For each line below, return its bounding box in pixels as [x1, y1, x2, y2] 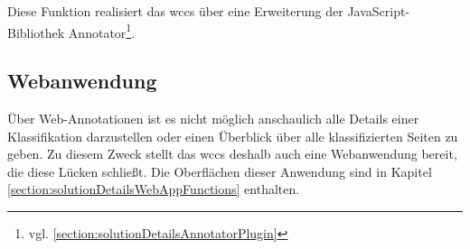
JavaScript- [347, 2, 410, 20]
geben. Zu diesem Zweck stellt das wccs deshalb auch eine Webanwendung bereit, [7, 144, 457, 163]
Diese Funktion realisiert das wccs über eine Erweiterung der [7, 2, 343, 20]
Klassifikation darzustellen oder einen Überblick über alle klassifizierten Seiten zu [7, 126, 458, 145]
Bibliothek [7, 23, 65, 41]
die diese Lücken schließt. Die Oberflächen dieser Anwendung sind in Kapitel [7, 161, 432, 180]
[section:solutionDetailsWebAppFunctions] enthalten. [7, 180, 300, 198]
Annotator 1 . [68, 20, 136, 41]
